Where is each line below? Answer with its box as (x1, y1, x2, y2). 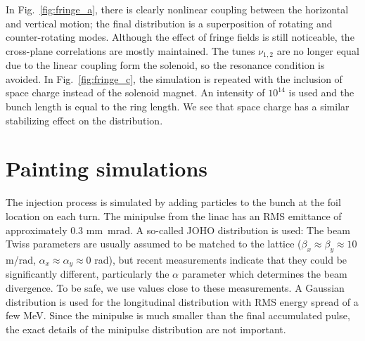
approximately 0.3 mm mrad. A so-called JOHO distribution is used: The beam (6, 222, 350, 237)
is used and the (288, 85, 354, 100)
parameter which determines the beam (181, 266, 347, 281)
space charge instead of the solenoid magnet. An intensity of (6, 85, 265, 100)
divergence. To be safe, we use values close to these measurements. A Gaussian (6, 280, 345, 295)
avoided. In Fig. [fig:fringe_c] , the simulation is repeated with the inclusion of (6, 71, 342, 86)
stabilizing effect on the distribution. (6, 112, 163, 127)
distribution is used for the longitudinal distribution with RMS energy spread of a (6, 294, 359, 309)
